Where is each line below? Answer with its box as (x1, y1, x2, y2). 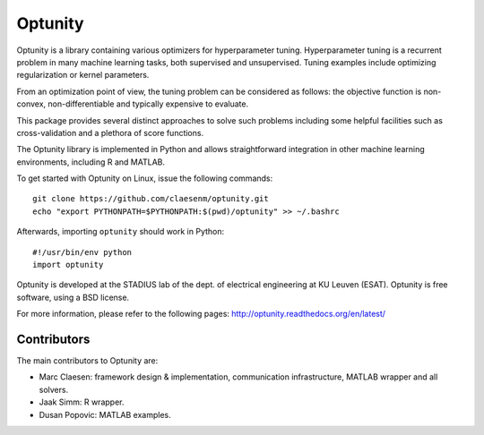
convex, (16, 98, 47, 109)
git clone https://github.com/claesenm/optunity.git (32, 193, 269, 204)
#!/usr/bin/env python (32, 247, 133, 257)
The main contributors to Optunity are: (16, 355, 159, 366)
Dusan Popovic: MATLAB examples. (39, 409, 172, 420)
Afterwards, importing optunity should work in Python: (16, 226, 225, 237)
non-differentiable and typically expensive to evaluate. (48, 98, 249, 109)
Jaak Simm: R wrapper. (39, 397, 125, 407)
